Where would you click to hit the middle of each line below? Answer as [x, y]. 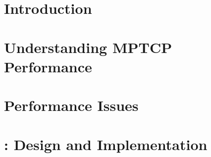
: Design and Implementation [106, 144]
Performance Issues [71, 105]
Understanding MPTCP [88, 47]
